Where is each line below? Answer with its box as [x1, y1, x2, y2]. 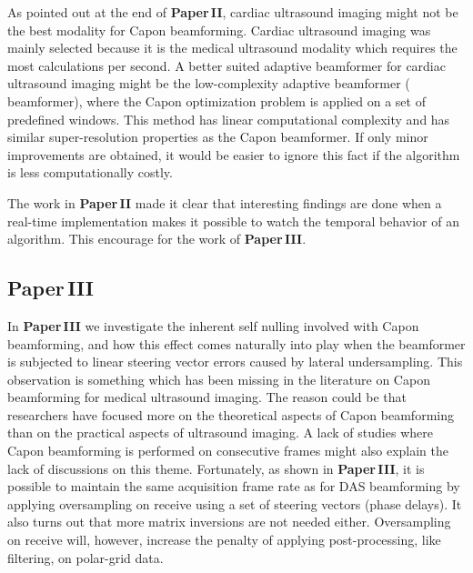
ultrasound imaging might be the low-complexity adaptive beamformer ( [7, 74, 410, 93]
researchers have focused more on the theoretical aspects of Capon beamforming [7, 405, 454, 424]
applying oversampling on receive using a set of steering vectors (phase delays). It [7, 494, 462, 513]
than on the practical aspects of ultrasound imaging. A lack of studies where [7, 423, 433, 442]
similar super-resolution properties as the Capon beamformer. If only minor [7, 127, 428, 146]
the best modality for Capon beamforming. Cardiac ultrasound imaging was [7, 20, 431, 39]
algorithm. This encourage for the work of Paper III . [7, 229, 307, 248]
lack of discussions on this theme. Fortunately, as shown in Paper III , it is [7, 458, 425, 477]
